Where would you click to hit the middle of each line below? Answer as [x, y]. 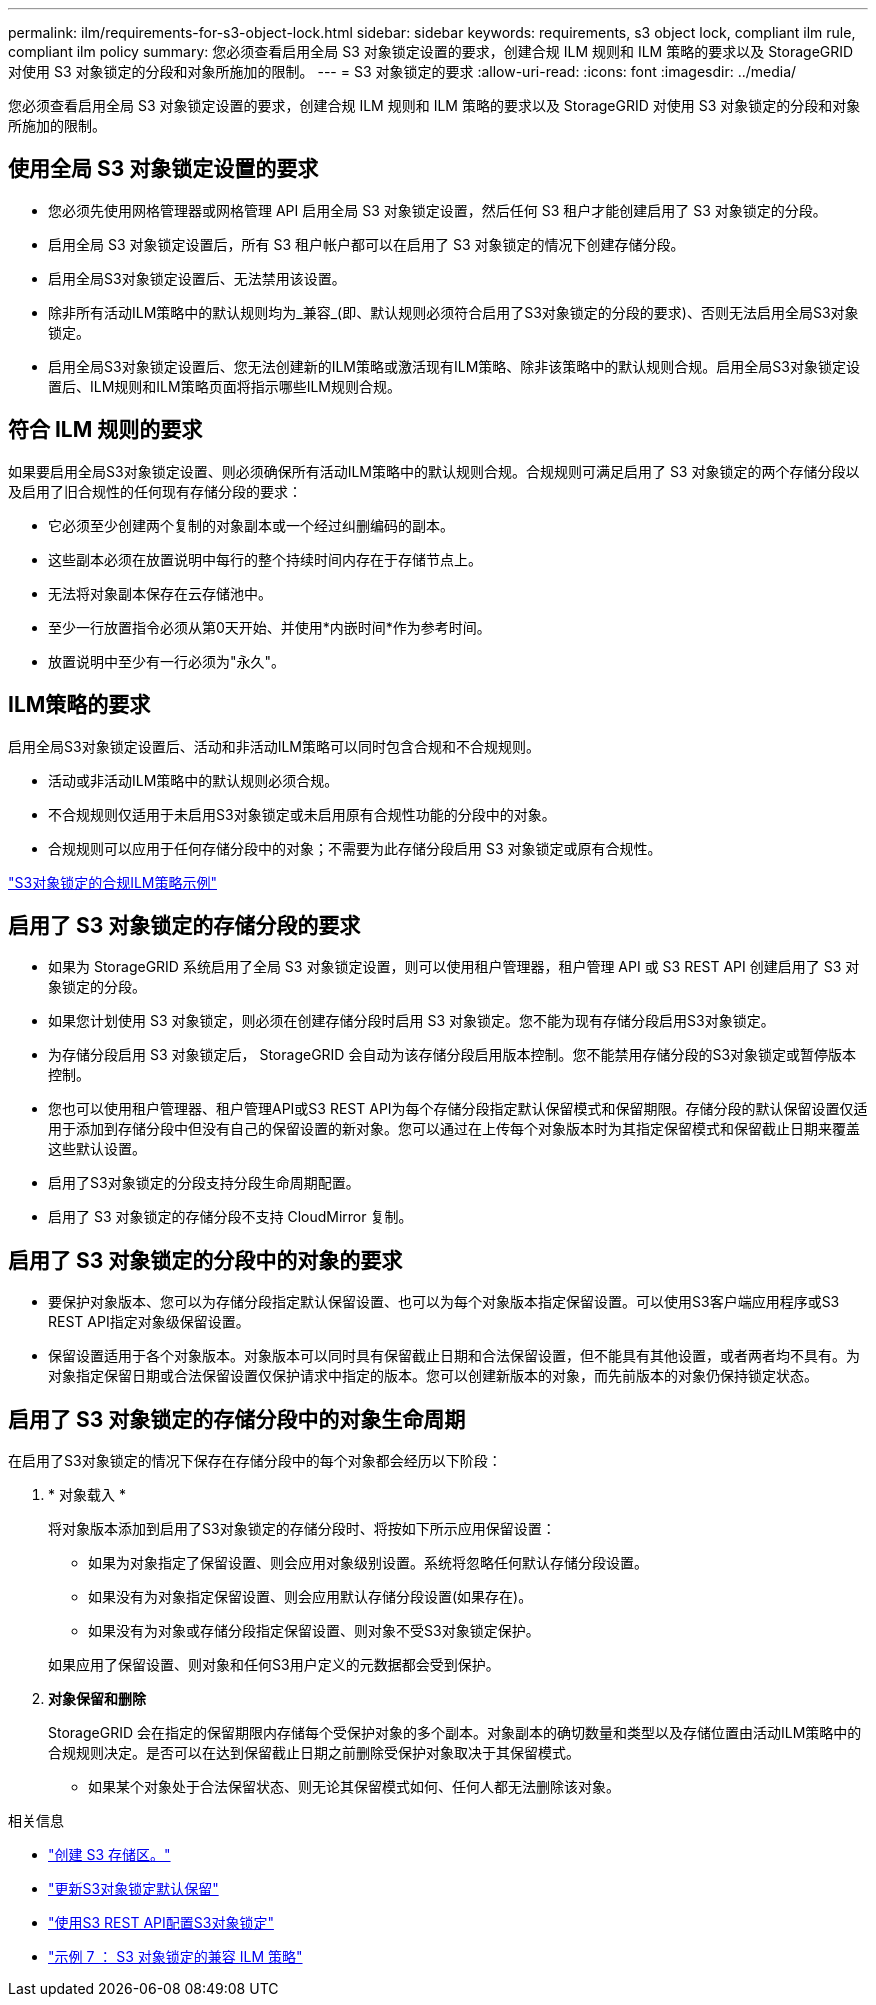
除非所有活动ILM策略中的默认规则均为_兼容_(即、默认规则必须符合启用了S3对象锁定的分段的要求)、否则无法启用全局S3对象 [453, 312]
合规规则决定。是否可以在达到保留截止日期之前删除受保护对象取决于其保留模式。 [314, 1753]
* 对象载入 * [87, 1495]
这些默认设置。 [97, 1149]
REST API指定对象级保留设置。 [149, 1322]
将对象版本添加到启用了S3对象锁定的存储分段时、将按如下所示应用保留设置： [302, 1529]
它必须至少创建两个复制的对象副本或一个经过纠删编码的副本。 [251, 525]
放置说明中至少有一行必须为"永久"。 [167, 661]
